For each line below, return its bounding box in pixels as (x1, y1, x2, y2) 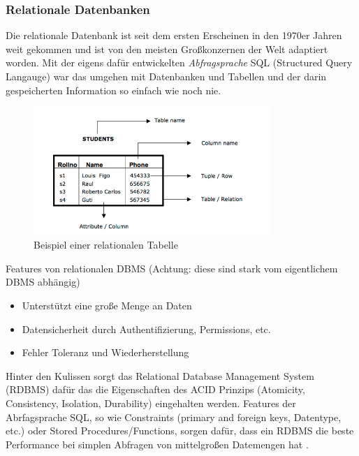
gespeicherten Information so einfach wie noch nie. (6, 82, 221, 97)
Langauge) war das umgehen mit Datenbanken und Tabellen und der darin (6, 69, 327, 83)
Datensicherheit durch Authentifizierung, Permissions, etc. (22, 321, 271, 336)
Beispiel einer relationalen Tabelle (34, 237, 178, 252)
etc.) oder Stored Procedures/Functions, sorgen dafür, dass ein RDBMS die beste (6, 423, 354, 438)
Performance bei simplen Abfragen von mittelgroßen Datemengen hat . (6, 436, 309, 451)
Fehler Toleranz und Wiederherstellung (22, 345, 189, 360)
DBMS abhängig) (6, 274, 80, 289)
